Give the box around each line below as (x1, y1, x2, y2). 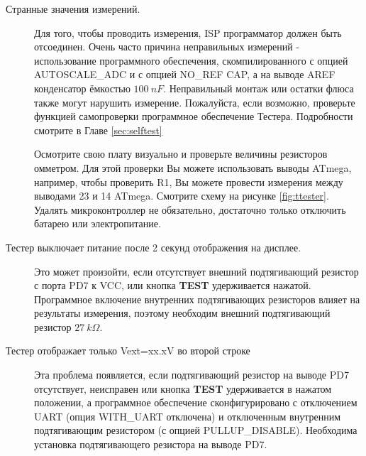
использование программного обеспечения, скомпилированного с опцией (34, 53, 348, 67)
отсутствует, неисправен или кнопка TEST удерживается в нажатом (34, 381, 332, 396)
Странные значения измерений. (6, 1, 140, 16)
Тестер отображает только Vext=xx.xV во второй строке (6, 343, 250, 358)
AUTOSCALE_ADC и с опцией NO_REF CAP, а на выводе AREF (34, 67, 335, 82)
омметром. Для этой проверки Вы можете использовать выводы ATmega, (34, 160, 352, 175)
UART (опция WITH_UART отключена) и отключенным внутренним (34, 408, 341, 423)
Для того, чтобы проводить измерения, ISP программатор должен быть (34, 25, 342, 40)
